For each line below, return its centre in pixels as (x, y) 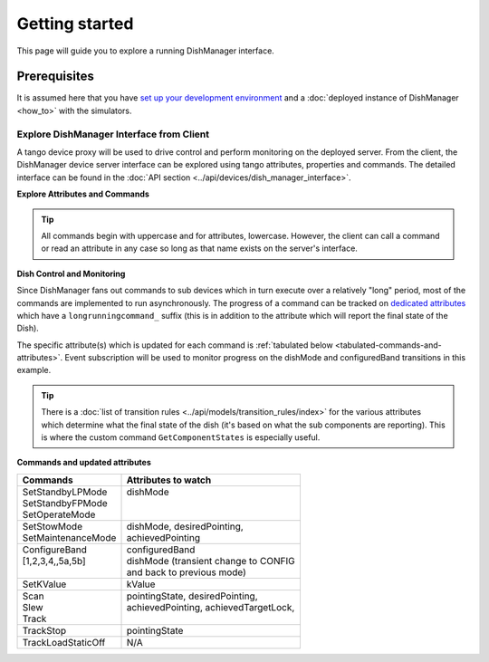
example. (34, 370)
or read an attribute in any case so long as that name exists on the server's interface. (199, 248)
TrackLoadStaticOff (64, 642)
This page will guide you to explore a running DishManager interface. (146, 51)
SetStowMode (53, 526)
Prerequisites (55, 77)
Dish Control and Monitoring (71, 273)
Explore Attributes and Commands (83, 194)
